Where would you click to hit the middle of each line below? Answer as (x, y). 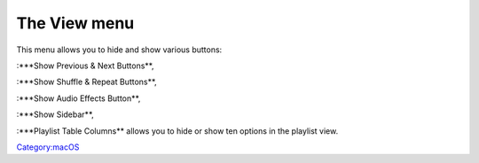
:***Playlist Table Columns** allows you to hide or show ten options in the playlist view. (177, 131)
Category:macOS (48, 147)
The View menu (75, 23)
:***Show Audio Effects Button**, (79, 98)
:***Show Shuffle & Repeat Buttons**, (86, 82)
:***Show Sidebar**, (55, 114)
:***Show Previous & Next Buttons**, (85, 66)
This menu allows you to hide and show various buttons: (119, 50)
